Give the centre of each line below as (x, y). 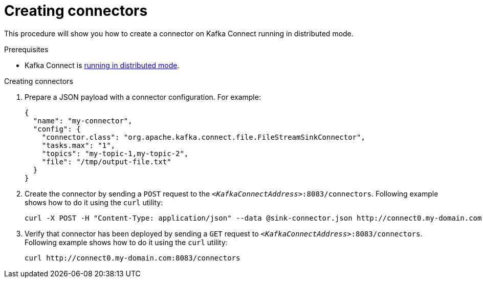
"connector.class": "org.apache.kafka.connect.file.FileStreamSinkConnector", (203, 137)
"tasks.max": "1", (79, 145)
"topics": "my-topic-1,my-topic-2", (115, 153)
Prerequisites (26, 49)
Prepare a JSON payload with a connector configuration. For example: (143, 97)
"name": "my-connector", (83, 121)
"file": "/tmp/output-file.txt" (106, 161)
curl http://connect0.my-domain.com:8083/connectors (133, 258)
